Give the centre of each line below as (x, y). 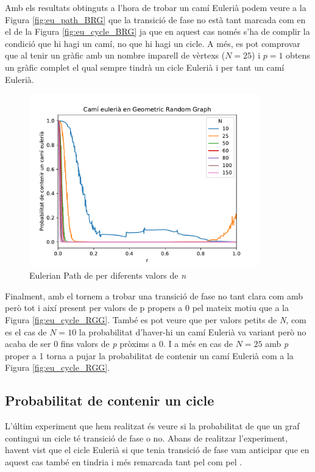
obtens (298, 55)
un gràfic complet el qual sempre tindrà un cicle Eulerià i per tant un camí (145, 67)
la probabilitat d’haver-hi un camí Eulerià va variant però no (193, 331)
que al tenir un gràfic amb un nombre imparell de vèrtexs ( (115, 55)
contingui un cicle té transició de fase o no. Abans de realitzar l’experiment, (146, 438)
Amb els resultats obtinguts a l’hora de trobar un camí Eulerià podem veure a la (156, 7)
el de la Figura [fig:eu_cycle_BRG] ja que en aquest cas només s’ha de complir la (157, 31)
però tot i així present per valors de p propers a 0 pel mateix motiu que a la (147, 308)
